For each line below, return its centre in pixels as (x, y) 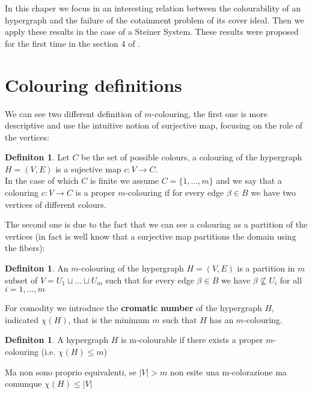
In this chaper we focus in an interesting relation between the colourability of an (153, 8)
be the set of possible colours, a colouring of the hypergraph (192, 157)
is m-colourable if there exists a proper (192, 340)
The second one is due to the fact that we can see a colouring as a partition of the (156, 224)
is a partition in (266, 268)
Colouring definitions (93, 84)
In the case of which (42, 180)
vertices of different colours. (56, 204)
